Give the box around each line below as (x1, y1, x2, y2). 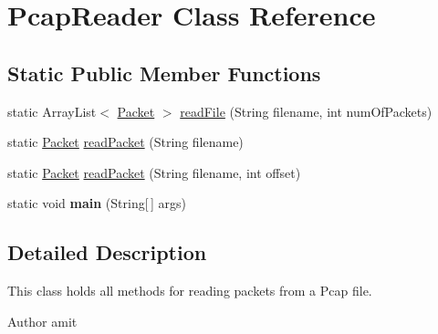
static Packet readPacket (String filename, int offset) (7, 162, 301, 182)
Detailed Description (7, 238, 207, 266)
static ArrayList (7, 101, 97, 120)
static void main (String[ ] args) (7, 193, 186, 213)
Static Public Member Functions (7, 58, 321, 87)
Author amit (7, 311, 78, 330)
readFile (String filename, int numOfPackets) (180, 101, 433, 120)
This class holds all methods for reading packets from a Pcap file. (7, 281, 372, 300)
